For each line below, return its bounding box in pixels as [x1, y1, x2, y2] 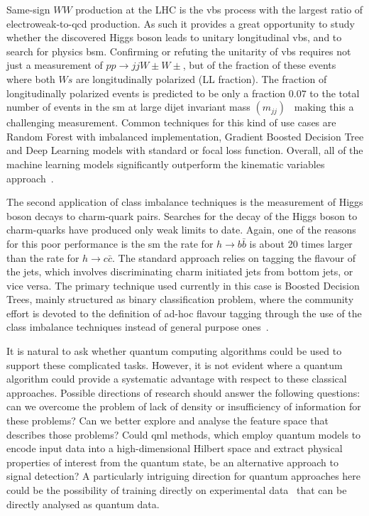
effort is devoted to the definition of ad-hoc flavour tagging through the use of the [6, 305, 362, 320]
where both [6, 71, 55, 86]
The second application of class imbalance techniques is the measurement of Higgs [6, 194, 363, 209]
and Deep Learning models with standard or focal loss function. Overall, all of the [6, 143, 363, 158]
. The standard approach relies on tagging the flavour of [111, 250, 356, 265]
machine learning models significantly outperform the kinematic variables [6, 156, 325, 171]
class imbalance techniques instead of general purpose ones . [6, 319, 269, 334]
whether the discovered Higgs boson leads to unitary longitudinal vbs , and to [6, 30, 342, 45]
